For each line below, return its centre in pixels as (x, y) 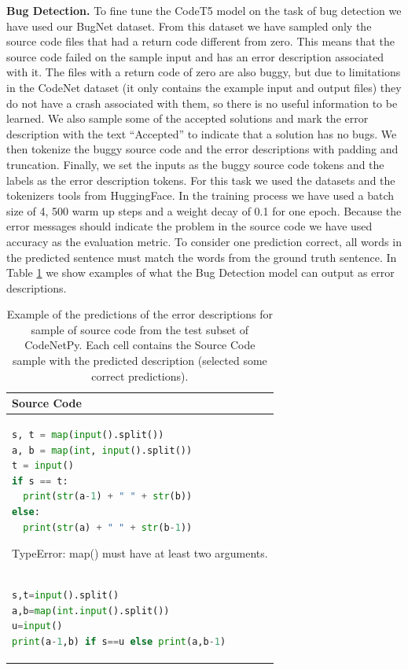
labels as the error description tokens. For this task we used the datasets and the (201, 180)
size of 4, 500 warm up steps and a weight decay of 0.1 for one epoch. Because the (204, 210)
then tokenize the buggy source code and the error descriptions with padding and (202, 149)
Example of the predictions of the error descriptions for (140, 314)
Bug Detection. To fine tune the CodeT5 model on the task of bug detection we (204, 10)
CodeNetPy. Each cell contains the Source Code (140, 345)
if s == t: (40, 481)
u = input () (37, 626)
